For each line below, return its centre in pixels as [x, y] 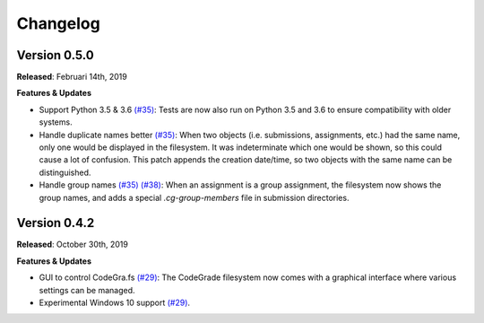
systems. [56, 122]
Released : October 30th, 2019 [73, 244]
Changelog [58, 23]
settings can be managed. [87, 290]
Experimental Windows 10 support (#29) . [115, 303]
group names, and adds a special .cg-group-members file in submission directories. [194, 197]
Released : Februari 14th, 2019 [72, 77]
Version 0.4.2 [56, 223]
